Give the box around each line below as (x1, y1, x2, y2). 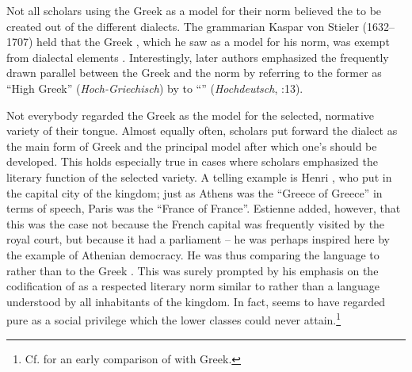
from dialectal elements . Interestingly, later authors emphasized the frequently (6, 48, 389, 65)
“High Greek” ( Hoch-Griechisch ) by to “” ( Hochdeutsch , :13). (6, 79, 303, 96)
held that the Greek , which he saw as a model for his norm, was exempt (36, 33, 390, 50)
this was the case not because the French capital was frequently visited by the (6, 215, 385, 232)
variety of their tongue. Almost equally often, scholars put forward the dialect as (6, 122, 398, 139)
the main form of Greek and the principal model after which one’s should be (6, 137, 377, 154)
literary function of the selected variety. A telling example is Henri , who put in (6, 168, 392, 185)
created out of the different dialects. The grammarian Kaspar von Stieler (6, 17, 359, 34)
